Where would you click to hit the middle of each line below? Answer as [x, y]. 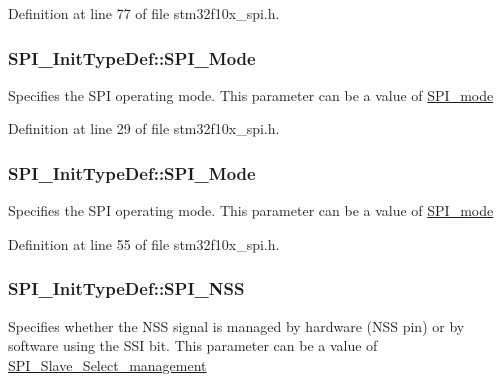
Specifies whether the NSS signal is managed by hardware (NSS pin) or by [236, 325]
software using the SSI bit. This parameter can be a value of [193, 345]
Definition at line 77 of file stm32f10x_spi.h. [144, 13]
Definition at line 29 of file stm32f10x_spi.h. [144, 128]
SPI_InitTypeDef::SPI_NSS [126, 288]
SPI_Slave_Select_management [107, 364]
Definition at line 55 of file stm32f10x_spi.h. [144, 243]
